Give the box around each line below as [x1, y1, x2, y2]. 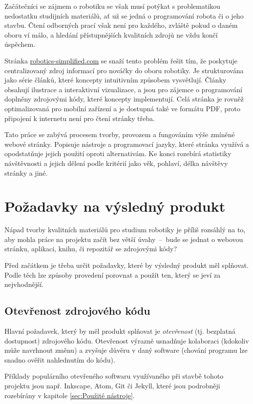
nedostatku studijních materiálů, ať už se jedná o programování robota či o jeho [4, 10, 244, 20]
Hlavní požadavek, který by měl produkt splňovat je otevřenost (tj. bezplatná [4, 325, 235, 336]
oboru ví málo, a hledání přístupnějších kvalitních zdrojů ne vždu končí [4, 29, 218, 40]
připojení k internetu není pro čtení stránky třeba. [4, 113, 155, 123]
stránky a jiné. [4, 167, 48, 178]
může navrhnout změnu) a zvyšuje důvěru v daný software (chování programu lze [4, 345, 248, 355]
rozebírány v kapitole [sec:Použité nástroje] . [4, 390, 135, 400]
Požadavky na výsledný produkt [4, 196, 226, 216]
